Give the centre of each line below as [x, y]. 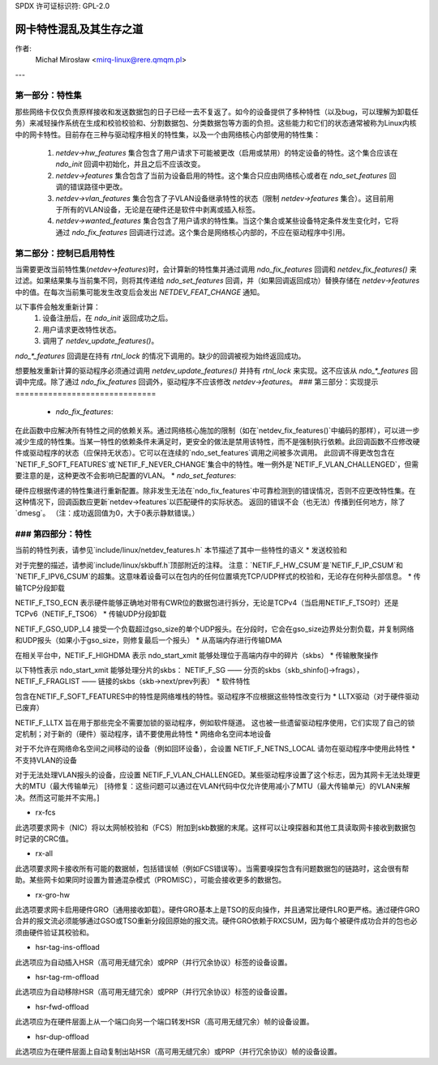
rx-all [44, 853]
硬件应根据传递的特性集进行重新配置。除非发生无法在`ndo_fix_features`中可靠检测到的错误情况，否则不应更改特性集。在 [215, 490]
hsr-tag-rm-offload [67, 977]
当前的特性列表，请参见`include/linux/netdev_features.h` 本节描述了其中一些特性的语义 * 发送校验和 [181, 550]
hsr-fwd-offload [62, 1007]
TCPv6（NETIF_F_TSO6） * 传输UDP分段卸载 [90, 614]
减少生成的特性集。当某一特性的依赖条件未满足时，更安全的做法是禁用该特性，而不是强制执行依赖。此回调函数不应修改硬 [217, 441]
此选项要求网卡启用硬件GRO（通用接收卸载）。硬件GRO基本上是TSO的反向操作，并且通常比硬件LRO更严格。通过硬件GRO [217, 909]
